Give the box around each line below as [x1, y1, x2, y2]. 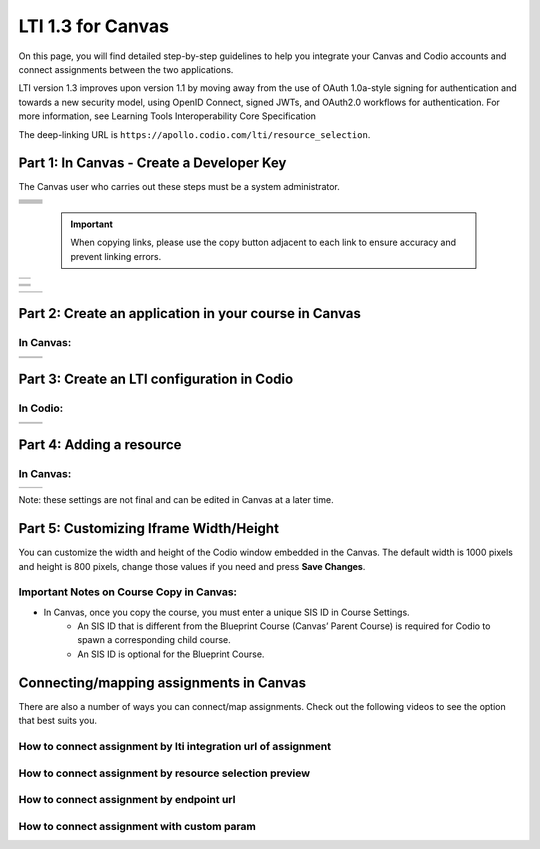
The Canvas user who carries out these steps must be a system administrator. [18, 181, 340, 193]
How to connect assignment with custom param [18, 819, 257, 833]
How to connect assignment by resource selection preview [18, 766, 310, 780]
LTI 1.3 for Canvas [18, 15, 170, 37]
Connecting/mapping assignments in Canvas [18, 674, 307, 691]
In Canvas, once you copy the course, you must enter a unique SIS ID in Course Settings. [43, 606, 410, 618]
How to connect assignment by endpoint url [18, 793, 236, 807]
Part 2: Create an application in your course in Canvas [18, 305, 362, 322]
